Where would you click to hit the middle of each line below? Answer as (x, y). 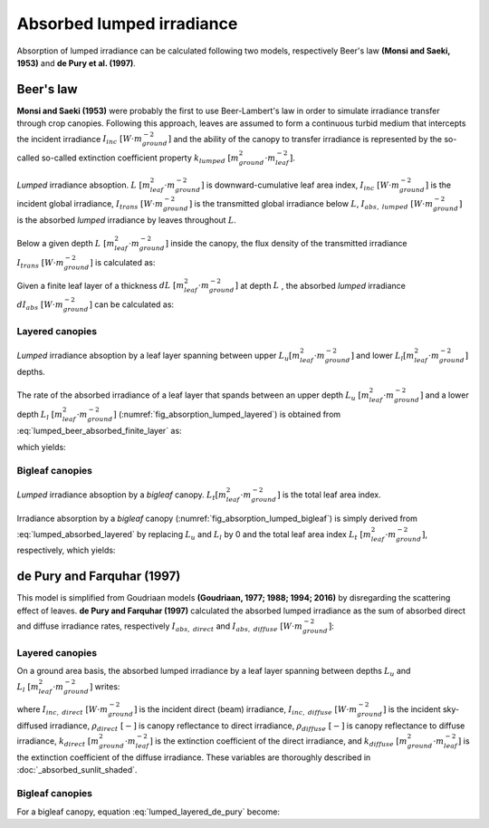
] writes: (105, 686)
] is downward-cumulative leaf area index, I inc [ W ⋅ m (300, 186)
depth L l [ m (40, 415)
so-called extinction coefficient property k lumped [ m (140, 159)
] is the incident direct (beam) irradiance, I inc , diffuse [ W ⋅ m (245, 711)
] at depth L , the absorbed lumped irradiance (321, 285)
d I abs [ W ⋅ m (40, 305)
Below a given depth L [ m (66, 244)
